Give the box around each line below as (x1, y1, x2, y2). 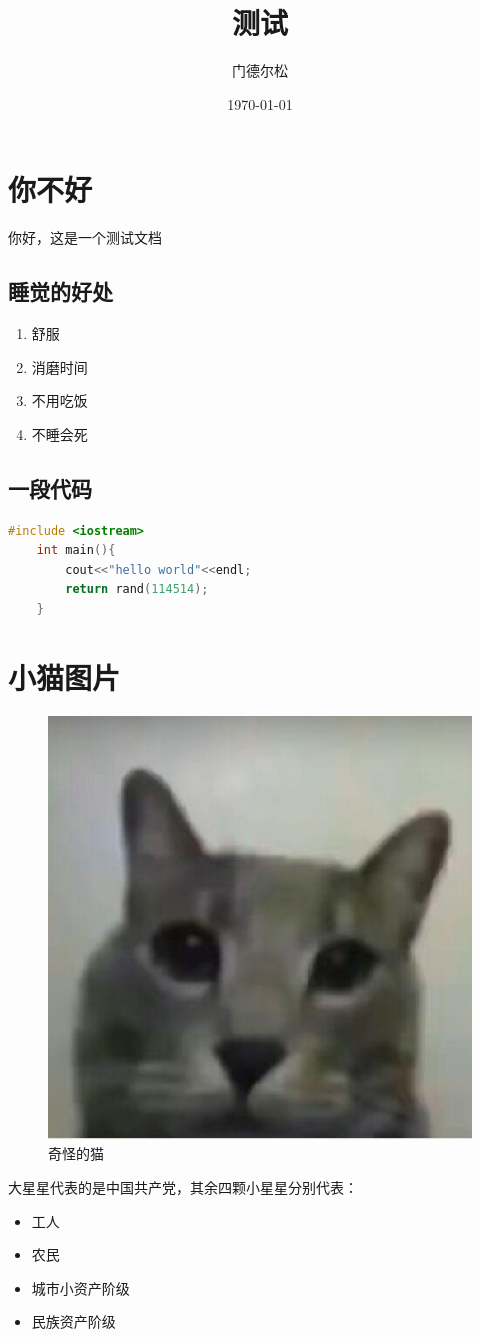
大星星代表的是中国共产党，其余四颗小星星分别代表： (8, 1176, 358, 1197)
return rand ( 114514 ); (65, 582, 209, 597)
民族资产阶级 (31, 1311, 116, 1332)
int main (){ (36, 543, 116, 558)
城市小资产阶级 (31, 1277, 130, 1298)
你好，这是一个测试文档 (8, 227, 162, 248)
